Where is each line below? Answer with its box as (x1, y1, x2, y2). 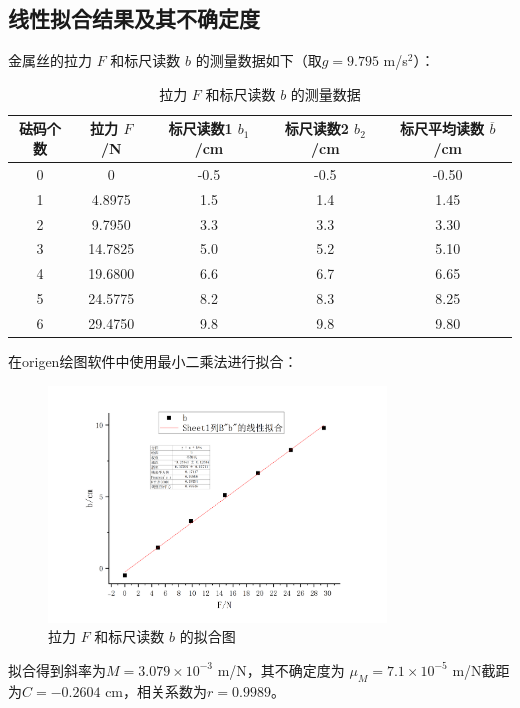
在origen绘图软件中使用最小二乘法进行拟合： (8, 350, 298, 371)
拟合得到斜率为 (8, 659, 106, 680)
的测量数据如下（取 (195, 50, 322, 71)
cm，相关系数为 (105, 680, 208, 701)
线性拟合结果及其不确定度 (8, 3, 260, 34)
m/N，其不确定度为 (217, 659, 345, 680)
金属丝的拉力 (8, 50, 92, 71)
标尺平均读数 (400, 118, 484, 139)
